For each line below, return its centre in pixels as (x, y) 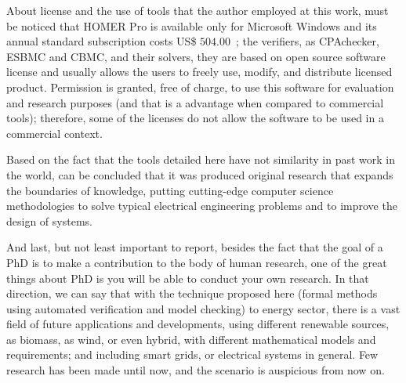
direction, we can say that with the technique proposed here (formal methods (192, 293)
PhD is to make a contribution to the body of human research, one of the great (197, 262)
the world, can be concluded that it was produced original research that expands (200, 174)
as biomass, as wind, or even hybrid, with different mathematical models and (191, 339)
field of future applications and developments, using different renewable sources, (198, 324)
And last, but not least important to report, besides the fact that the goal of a (195, 247)
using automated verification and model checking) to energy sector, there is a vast (203, 308)
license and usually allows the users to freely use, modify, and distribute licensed (199, 72)
